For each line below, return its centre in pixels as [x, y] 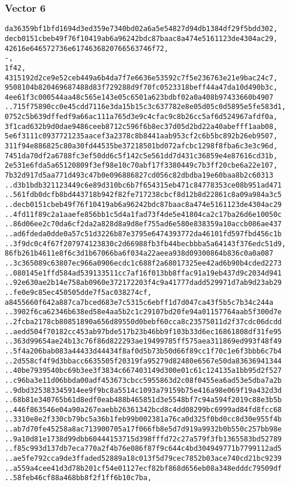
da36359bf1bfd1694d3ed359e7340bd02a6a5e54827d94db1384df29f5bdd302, [141, 29]
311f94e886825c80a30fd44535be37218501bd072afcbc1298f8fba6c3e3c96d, [141, 146]
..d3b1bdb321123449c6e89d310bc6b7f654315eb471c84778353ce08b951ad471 [143, 185]
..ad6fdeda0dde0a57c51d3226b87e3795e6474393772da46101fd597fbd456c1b [143, 234]
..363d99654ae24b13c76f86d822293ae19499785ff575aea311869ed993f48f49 [143, 341]
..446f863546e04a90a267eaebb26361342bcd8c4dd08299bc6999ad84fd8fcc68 [143, 409]
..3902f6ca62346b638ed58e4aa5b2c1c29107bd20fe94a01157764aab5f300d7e [143, 312]
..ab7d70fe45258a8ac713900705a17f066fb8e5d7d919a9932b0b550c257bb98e [143, 429]
